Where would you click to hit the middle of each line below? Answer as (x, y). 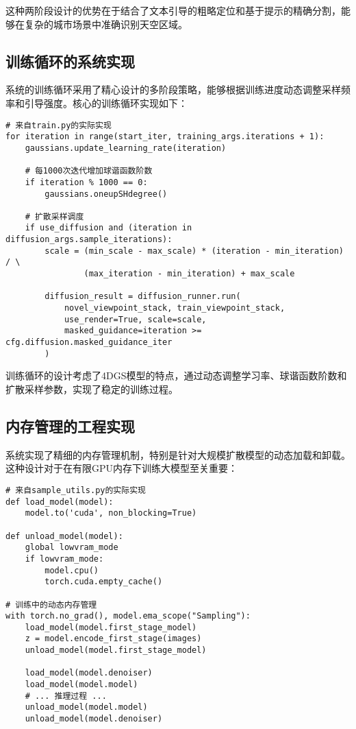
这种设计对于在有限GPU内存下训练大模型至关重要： (122, 468)
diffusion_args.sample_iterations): (89, 240)
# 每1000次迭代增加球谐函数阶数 (89, 171)
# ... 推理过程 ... (66, 696)
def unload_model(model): (64, 536)
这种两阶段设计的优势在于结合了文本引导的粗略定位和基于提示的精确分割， (173, 10)
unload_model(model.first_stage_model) (116, 650)
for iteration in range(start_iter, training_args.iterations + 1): (165, 137)
